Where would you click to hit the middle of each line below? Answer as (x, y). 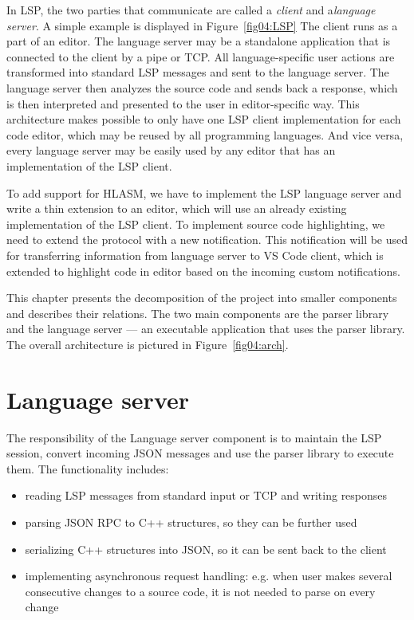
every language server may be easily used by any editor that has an (171, 150)
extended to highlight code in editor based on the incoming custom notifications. (203, 271)
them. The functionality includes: (88, 468)
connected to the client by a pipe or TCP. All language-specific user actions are (201, 56)
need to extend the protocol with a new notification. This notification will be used (207, 239)
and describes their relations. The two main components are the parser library (198, 313)
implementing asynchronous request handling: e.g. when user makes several (209, 576)
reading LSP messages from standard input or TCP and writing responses (206, 495)
